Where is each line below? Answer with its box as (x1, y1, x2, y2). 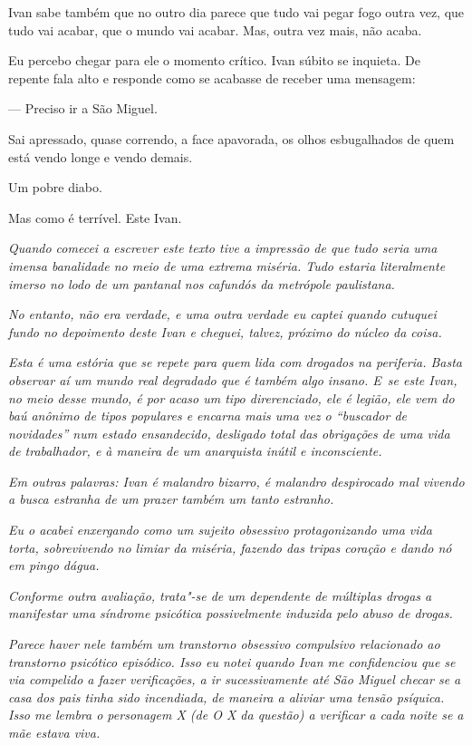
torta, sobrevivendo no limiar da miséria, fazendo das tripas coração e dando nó (8, 537, 452, 556)
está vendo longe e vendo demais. (8, 147, 193, 166)
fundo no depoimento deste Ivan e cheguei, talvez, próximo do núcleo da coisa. (8, 322, 442, 341)
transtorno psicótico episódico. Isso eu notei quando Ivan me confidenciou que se (8, 652, 456, 671)
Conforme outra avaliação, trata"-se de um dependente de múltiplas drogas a (8, 585, 432, 605)
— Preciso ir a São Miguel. (8, 99, 158, 118)
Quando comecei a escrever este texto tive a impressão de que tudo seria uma (8, 238, 438, 257)
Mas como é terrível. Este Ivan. (8, 208, 182, 227)
